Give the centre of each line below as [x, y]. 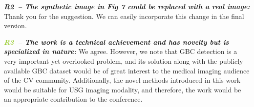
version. [15, 26]
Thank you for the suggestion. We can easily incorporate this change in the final [124, 16]
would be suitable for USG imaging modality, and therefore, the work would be [123, 89]
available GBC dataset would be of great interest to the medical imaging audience [127, 70]
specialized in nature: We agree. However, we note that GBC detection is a [121, 51]
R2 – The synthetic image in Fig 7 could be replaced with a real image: [127, 6]
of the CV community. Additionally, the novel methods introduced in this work [122, 80]
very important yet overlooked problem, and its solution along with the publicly [124, 61]
